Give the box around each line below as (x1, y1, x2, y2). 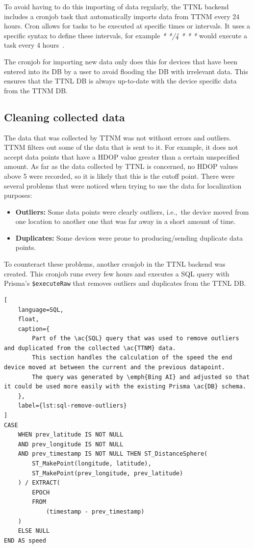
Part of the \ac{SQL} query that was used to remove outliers (32, 335, 239, 342)
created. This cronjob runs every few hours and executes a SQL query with (4, 268, 229, 278)
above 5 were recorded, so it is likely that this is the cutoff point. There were (4, 170, 235, 181)
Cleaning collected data (4, 109, 125, 124)
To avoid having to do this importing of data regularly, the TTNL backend (4, 1, 229, 11)
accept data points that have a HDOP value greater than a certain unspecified (4, 151, 240, 162)
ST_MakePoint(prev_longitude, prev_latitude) (32, 469, 183, 477)
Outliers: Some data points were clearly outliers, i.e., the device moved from (15, 206, 249, 217)
